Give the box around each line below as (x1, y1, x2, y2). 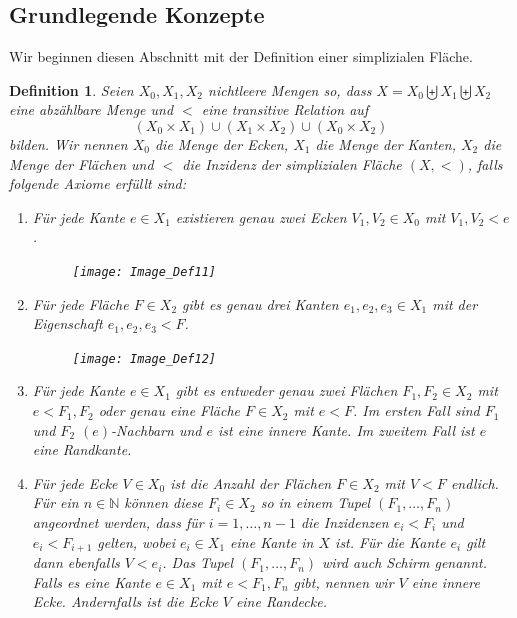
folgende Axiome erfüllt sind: (9, 173, 187, 194)
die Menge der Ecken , (154, 133, 289, 154)
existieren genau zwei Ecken (175, 206, 347, 227)
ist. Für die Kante (335, 531, 446, 552)
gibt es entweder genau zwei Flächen (175, 380, 398, 401)
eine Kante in (230, 531, 314, 552)
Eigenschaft (32, 313, 103, 334)
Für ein (32, 492, 79, 513)
